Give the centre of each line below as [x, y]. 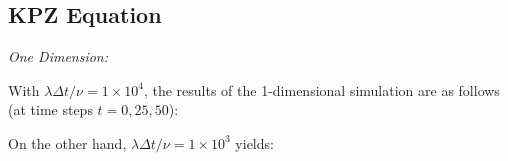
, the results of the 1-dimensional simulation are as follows [321, 89]
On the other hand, [67, 142]
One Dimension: [58, 56]
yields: [254, 142]
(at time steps [50, 109]
